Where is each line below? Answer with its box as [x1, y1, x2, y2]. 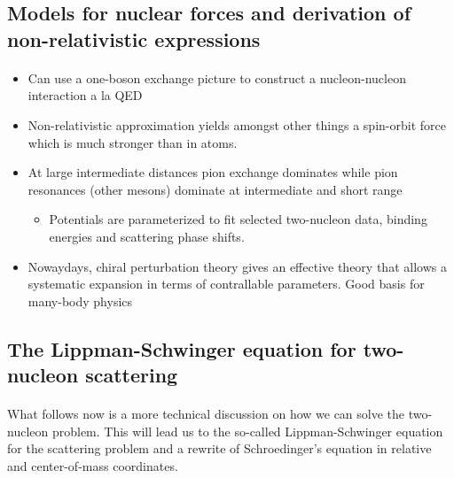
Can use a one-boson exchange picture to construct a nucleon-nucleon [27, 68, 406, 87]
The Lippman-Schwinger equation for [7, 335, 356, 362]
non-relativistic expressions [7, 25, 261, 52]
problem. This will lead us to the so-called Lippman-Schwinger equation [51, 421, 443, 440]
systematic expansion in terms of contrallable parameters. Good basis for [27, 274, 425, 293]
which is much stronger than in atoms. [27, 133, 238, 151]
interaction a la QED [27, 86, 143, 104]
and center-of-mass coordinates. [7, 456, 178, 474]
